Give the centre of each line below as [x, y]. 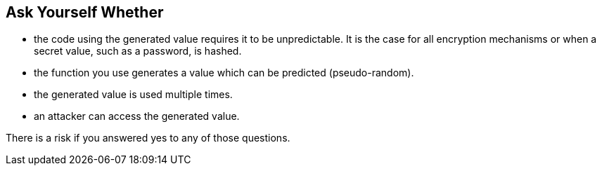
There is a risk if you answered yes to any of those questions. [148, 138]
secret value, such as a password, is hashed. [138, 51]
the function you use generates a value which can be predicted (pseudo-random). [224, 73]
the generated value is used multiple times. [133, 95]
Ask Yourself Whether [85, 12]
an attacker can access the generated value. [137, 116]
